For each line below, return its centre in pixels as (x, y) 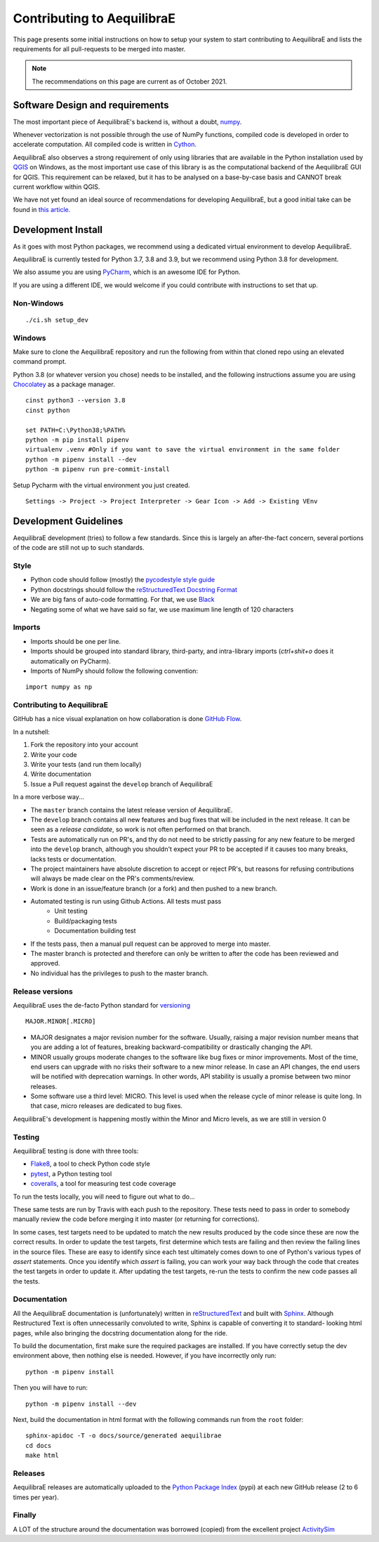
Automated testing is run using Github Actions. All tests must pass (126, 902)
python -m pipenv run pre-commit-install (98, 469)
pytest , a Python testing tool (71, 1173)
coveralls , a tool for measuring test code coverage (103, 1184)
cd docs (39, 1445)
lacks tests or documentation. (73, 859)
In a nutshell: (32, 732)
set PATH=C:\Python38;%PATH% (75, 430)
